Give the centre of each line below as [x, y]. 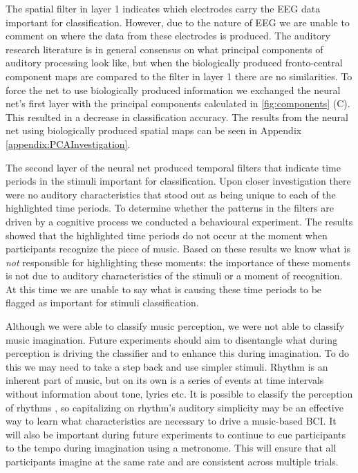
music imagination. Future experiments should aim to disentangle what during [172, 339]
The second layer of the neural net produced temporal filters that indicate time [173, 167]
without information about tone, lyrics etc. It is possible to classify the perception [179, 394]
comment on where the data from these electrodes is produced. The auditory [168, 36]
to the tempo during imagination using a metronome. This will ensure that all [171, 448]
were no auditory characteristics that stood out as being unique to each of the [171, 194]
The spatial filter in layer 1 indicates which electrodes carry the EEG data [163, 8]
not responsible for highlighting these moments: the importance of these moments [178, 262]
